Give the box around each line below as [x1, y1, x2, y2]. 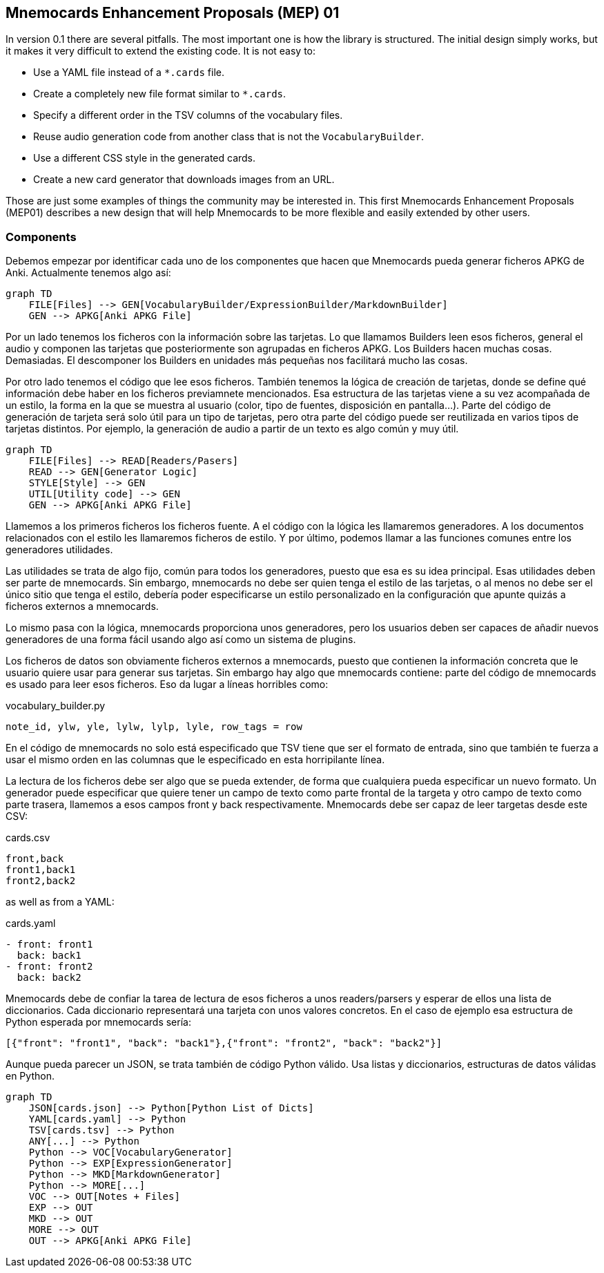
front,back [6, 853, 64, 865]
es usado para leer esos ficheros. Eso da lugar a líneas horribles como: [6, 678, 329, 691]
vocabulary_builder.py [6, 700, 106, 712]
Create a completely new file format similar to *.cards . [33, 88, 286, 100]
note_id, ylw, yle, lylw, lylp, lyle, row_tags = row [6, 721, 302, 733]
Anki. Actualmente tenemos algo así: [6, 267, 171, 279]
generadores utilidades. [6, 544, 113, 556]
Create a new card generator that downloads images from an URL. [33, 173, 335, 186]
